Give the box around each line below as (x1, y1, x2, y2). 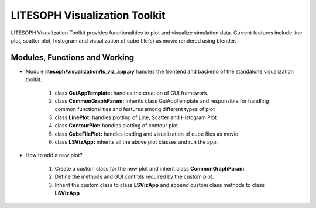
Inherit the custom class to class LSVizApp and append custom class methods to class (54, 181, 265, 188)
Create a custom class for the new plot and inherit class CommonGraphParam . (54, 165, 246, 172)
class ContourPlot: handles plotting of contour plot (54, 122, 178, 129)
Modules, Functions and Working (11, 53, 135, 63)
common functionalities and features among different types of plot (54, 106, 215, 113)
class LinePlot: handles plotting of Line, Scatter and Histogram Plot (54, 114, 217, 121)
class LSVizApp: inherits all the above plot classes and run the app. (54, 138, 218, 145)
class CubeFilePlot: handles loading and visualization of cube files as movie (54, 130, 239, 137)
